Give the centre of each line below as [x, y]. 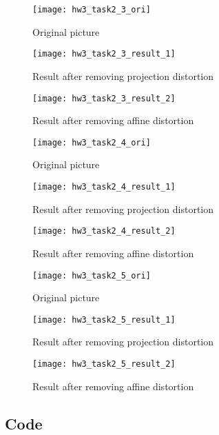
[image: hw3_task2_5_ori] [92, 275]
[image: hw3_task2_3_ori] [92, 10]
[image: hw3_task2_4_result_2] [104, 231]
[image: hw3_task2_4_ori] [92, 142]
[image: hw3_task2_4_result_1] [104, 187]
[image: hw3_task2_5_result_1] [104, 320]
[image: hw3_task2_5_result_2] [104, 364]
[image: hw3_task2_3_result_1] [104, 54]
